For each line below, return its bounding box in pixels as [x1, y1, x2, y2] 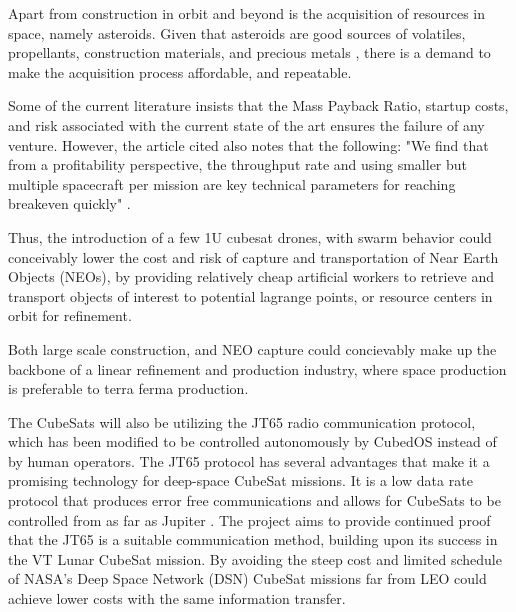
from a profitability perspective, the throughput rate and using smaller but [8, 154, 468, 175]
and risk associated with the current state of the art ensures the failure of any [8, 114, 485, 135]
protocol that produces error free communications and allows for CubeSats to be [8, 490, 501, 511]
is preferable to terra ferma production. [8, 378, 249, 399]
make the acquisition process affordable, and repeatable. [8, 61, 352, 82]
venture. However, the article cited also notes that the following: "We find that [8, 134, 489, 155]
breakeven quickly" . [8, 193, 131, 214]
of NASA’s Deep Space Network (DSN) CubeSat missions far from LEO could [8, 568, 487, 589]
